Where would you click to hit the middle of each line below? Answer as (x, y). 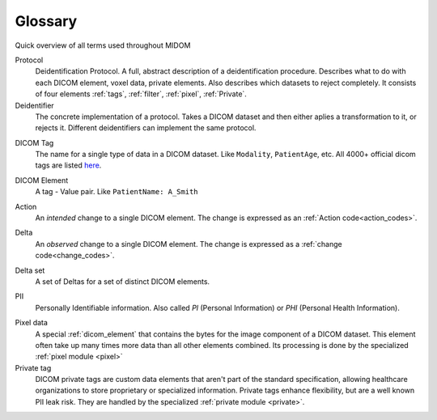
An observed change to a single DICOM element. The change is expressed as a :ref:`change (189, 244)
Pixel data (32, 323)
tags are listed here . (68, 165)
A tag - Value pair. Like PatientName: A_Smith (117, 192)
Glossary (46, 21)
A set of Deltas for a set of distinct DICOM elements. (123, 281)
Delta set (30, 270)
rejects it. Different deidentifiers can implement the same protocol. (146, 128)
